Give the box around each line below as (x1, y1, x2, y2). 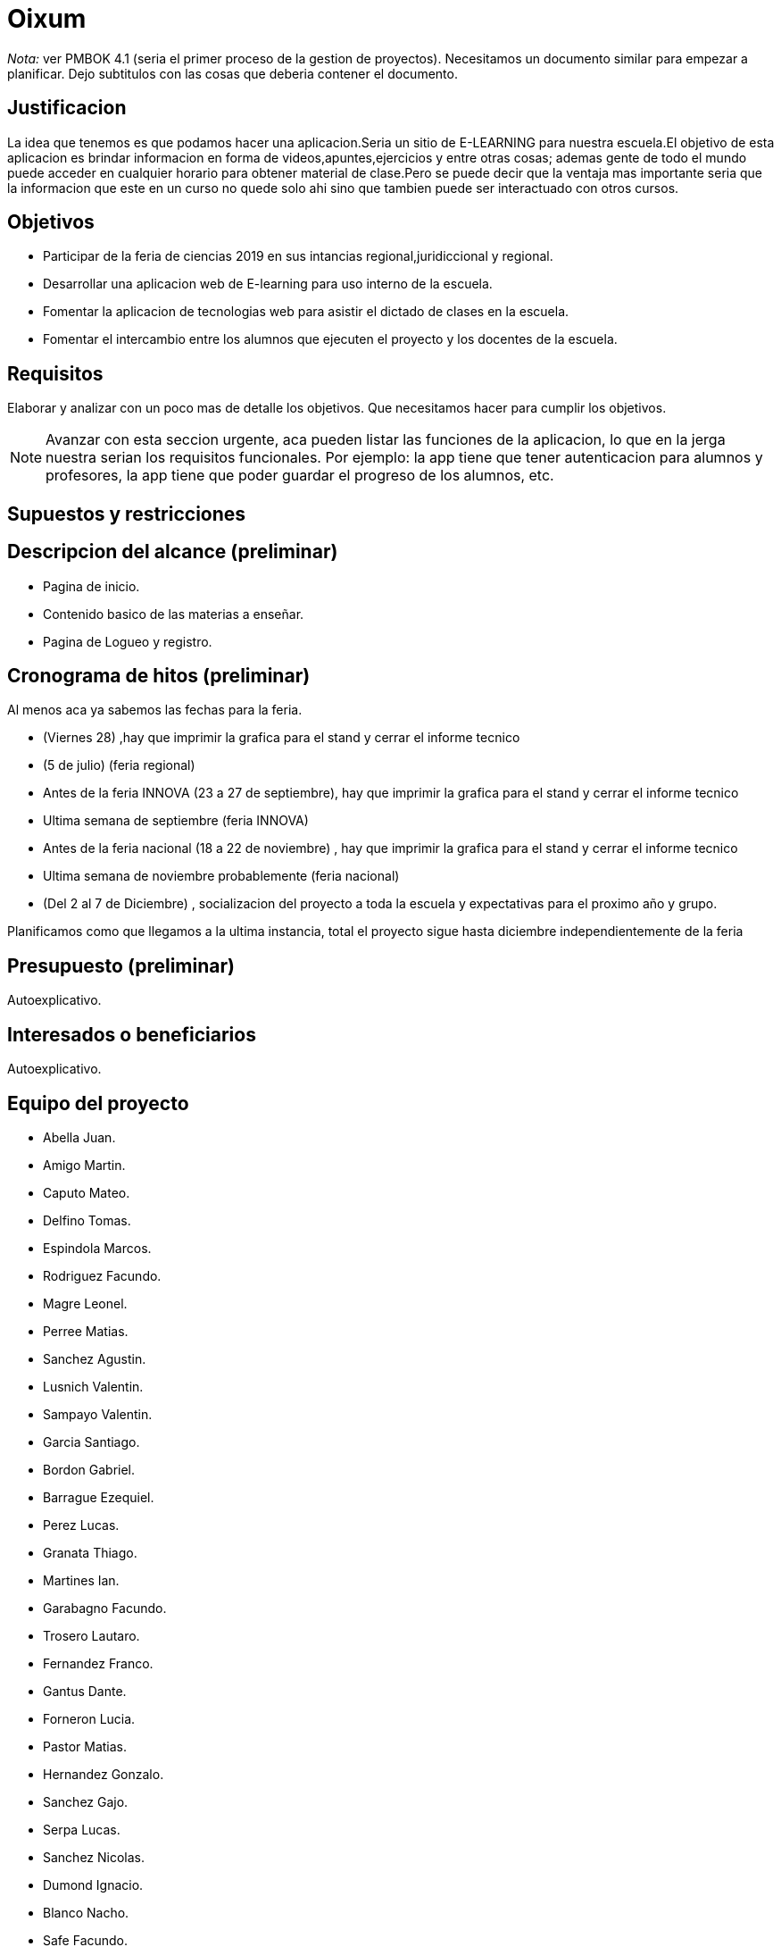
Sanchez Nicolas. (43, 1849, 145, 1865)
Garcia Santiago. (43, 1433, 140, 1450)
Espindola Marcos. (43, 1240, 152, 1256)
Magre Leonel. (43, 1295, 128, 1311)
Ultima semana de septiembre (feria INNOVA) (43, 813, 309, 829)
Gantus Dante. (43, 1683, 127, 1699)
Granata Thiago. (43, 1544, 137, 1560)
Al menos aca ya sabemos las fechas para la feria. (7, 702, 303, 718)
